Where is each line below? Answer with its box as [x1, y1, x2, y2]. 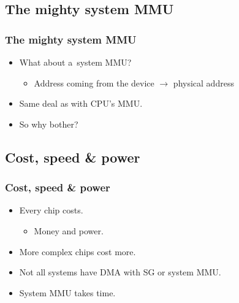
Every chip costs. [19, 204, 83, 217]
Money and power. [34, 224, 104, 237]
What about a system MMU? [19, 56, 132, 68]
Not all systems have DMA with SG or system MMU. [19, 266, 221, 278]
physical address [173, 76, 234, 89]
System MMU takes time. [19, 286, 116, 299]
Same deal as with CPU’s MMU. [19, 97, 143, 110]
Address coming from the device [34, 76, 154, 89]
